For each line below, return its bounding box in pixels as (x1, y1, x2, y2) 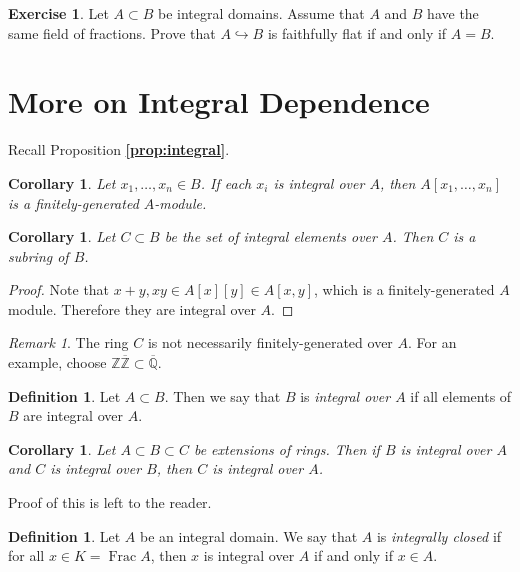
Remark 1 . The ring (8, 332, 129, 353)
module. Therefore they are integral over (8, 298, 256, 319)
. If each (200, 172, 252, 193)
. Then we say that (164, 385, 281, 406)
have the (427, 3, 479, 23)
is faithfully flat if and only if (267, 22, 447, 43)
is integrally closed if (376, 525, 502, 546)
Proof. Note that (8, 279, 110, 300)
